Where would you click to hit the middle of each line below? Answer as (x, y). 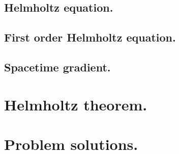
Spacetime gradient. (57, 67)
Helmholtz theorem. (76, 104)
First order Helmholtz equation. (90, 37)
